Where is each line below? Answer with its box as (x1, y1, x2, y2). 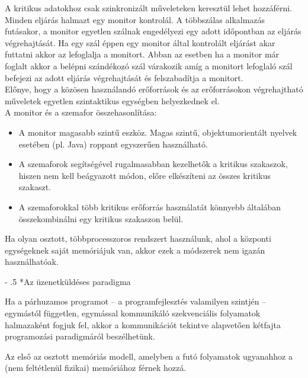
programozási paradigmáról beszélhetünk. (5, 330, 155, 342)
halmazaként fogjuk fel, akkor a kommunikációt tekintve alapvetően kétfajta (5, 318, 281, 331)
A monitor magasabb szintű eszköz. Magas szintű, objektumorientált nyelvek (18, 126, 297, 138)
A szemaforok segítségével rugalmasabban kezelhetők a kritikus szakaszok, (18, 158, 288, 170)
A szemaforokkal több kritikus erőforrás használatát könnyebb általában (18, 200, 281, 213)
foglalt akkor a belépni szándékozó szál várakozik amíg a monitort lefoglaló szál (5, 59, 293, 72)
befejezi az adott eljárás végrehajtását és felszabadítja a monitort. (5, 71, 243, 84)
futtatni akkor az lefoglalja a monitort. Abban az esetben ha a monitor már (5, 48, 280, 60)
